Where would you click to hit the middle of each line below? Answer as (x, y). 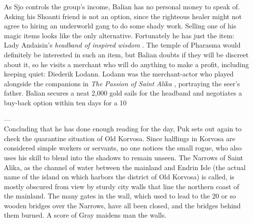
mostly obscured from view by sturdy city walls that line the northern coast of (122, 186)
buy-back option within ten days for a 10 (65, 102)
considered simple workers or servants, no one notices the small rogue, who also (123, 148)
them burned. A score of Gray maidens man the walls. (85, 215)
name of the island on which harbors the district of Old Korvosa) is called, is (119, 177)
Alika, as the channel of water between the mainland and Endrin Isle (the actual (125, 167)
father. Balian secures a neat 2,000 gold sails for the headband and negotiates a (123, 93)
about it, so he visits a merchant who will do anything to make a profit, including (126, 64)
